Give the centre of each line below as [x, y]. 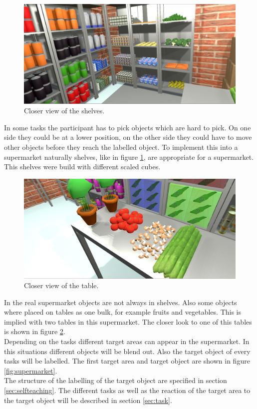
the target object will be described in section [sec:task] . [88, 400]
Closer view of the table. [61, 285]
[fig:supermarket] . [31, 370]
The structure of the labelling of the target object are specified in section [116, 380]
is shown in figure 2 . [35, 331]
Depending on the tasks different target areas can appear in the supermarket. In [127, 341]
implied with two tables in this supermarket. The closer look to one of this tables [128, 321]
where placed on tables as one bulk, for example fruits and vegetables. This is [123, 312]
